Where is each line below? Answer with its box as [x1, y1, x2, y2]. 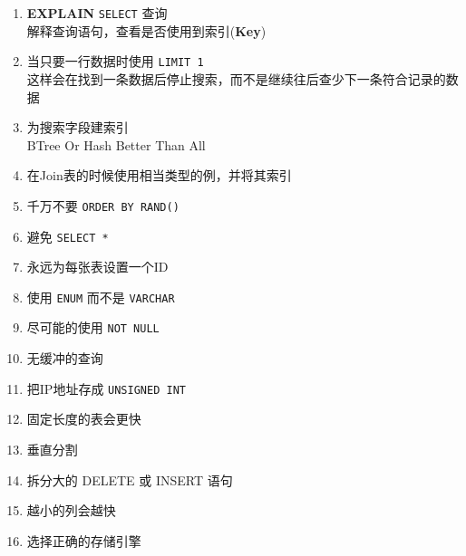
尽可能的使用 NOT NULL [26, 318, 160, 337]
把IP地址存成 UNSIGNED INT [26, 379, 186, 398]
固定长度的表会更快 [26, 409, 141, 428]
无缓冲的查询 [26, 349, 103, 368]
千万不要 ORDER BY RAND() [26, 196, 180, 215]
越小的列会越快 [26, 501, 116, 520]
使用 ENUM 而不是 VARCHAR [26, 287, 175, 306]
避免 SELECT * [26, 226, 109, 245]
